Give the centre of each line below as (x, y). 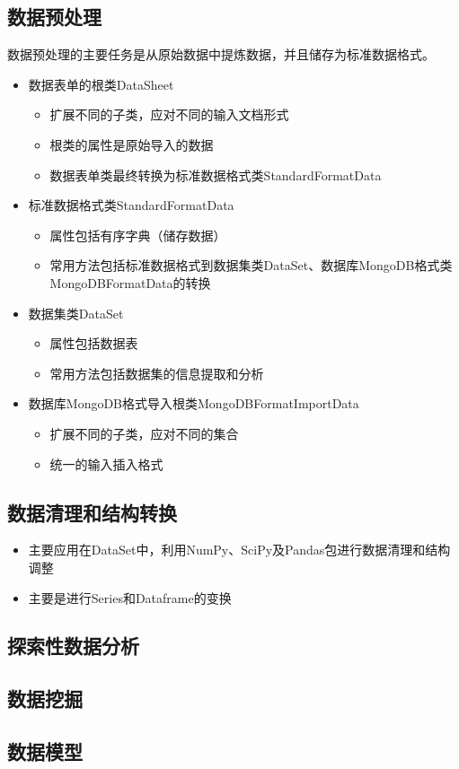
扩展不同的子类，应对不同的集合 (144, 433)
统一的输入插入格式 (106, 463)
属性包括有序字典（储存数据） (138, 235)
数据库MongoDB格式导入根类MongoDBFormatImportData (194, 403)
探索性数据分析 (73, 646)
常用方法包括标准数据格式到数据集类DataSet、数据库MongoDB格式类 (251, 265)
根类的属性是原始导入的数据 (132, 144)
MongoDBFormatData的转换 (130, 282)
